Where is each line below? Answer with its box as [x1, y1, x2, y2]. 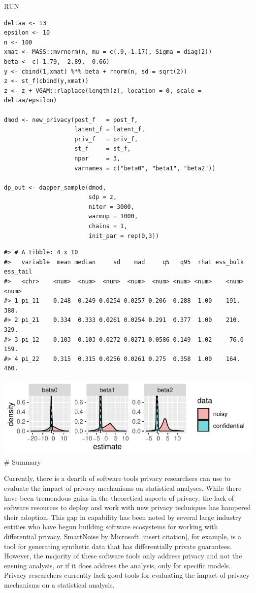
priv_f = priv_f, [74, 135, 138, 143]
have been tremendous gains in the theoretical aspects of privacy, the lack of [4, 492, 234, 503]
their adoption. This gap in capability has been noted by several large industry [4, 512, 242, 522]
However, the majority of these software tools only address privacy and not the [4, 551, 242, 561]
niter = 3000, [88, 203, 134, 210]
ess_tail [4, 268, 32, 276]
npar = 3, [74, 155, 121, 162]
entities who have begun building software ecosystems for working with [4, 521, 218, 532]
